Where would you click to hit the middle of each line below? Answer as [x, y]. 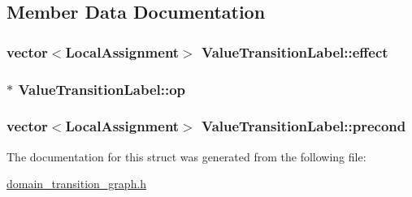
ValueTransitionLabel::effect [295, 51]
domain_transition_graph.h [77, 184]
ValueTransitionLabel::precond [304, 126]
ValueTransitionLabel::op [102, 89]
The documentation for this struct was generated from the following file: [186, 156]
